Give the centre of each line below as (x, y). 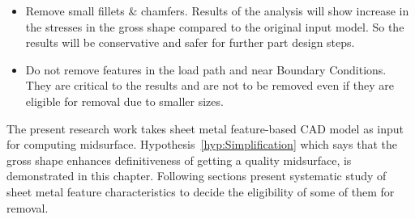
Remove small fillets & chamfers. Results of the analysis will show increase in (217, 11)
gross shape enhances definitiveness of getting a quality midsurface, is (179, 160)
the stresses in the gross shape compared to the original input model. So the (215, 26)
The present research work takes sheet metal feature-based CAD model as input (205, 128)
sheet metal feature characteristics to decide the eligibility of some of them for (201, 191)
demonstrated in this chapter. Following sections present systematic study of (197, 176)
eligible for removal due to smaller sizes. (124, 101)
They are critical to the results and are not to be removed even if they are (210, 85)
